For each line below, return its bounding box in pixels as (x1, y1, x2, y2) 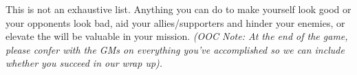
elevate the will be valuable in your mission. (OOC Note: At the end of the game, (6, 29, 348, 43)
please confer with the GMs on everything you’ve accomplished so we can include (6, 42, 345, 56)
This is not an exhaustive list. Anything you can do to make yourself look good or (6, 2, 351, 16)
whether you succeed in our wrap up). (6, 56, 163, 70)
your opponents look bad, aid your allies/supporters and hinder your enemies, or (6, 15, 345, 30)
